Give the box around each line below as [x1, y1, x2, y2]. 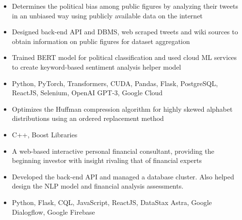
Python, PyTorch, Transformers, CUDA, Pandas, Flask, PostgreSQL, [12, 78, 218, 88]
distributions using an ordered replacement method [12, 113, 164, 123]
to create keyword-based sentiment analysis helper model [12, 61, 181, 72]
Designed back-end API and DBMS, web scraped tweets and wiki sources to [12, 27, 238, 37]
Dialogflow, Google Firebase [12, 206, 95, 217]
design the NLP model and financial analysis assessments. [12, 181, 184, 191]
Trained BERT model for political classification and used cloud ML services [12, 52, 237, 62]
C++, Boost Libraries [12, 129, 78, 139]
